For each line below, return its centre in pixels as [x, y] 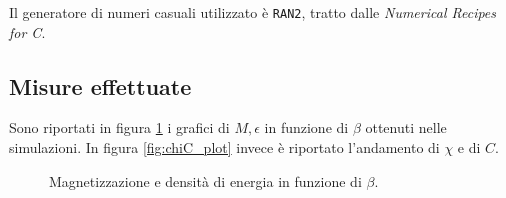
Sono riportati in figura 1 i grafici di [119, 127]
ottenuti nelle [406, 127]
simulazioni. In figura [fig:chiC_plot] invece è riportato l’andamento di [224, 147]
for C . [27, 31]
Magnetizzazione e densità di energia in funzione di [205, 180]
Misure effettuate [100, 85]
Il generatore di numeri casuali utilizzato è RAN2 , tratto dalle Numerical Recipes [253, 12]
